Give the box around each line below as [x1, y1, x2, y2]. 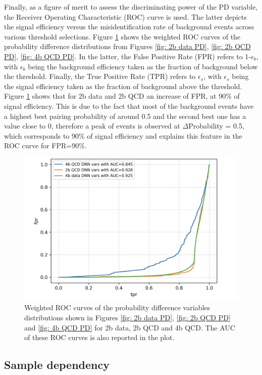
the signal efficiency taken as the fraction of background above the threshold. [4, 80, 242, 91]
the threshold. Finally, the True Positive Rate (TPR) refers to [4, 71, 196, 81]
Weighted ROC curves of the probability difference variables [24, 302, 211, 313]
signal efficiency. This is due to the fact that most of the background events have [4, 100, 254, 111]
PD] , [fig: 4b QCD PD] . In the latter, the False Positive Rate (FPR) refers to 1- [4, 51, 251, 61]
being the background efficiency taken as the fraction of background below [28, 61, 258, 71]
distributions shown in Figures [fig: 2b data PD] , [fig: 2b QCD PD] [24, 312, 231, 323]
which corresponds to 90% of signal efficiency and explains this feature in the [4, 130, 242, 141]
